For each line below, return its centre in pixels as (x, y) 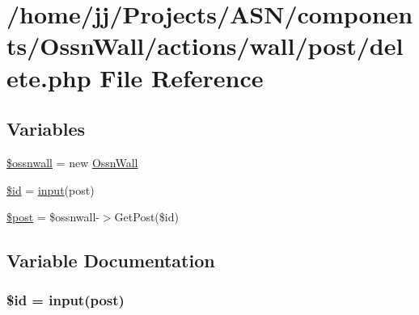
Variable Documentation (111, 260)
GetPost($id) (146, 217)
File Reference (182, 77)
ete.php (49, 77)
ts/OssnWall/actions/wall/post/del (205, 46)
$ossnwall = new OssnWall (72, 162)
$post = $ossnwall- (53, 217)
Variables (46, 129)
